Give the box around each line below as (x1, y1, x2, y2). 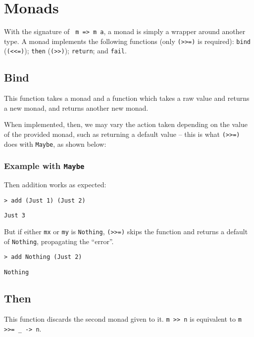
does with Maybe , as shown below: (4, 138, 106, 149)
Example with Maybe (4, 160, 85, 172)
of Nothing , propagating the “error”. (4, 236, 114, 246)
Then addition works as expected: (4, 179, 106, 190)
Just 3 (4, 212, 25, 219)
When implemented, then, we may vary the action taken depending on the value (4, 119, 248, 129)
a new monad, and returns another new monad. (4, 102, 149, 113)
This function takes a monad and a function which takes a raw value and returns (4, 93, 250, 103)
